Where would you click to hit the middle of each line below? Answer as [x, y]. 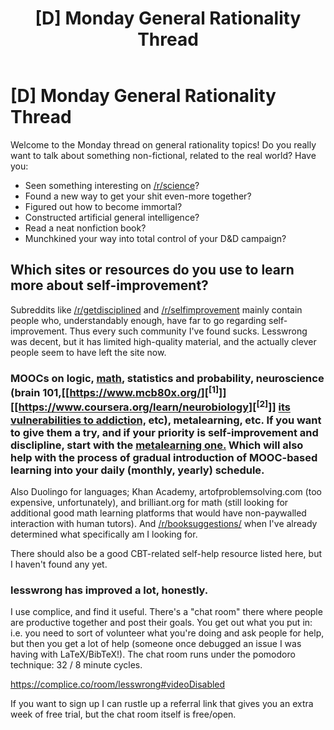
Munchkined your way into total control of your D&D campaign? [155, 238]
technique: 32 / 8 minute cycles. [76, 665]
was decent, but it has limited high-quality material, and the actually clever [163, 341]
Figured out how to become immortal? [103, 206]
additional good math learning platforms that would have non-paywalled [158, 513]
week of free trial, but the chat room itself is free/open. [123, 714]
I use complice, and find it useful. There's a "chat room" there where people [166, 612]
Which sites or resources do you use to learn [152, 270]
